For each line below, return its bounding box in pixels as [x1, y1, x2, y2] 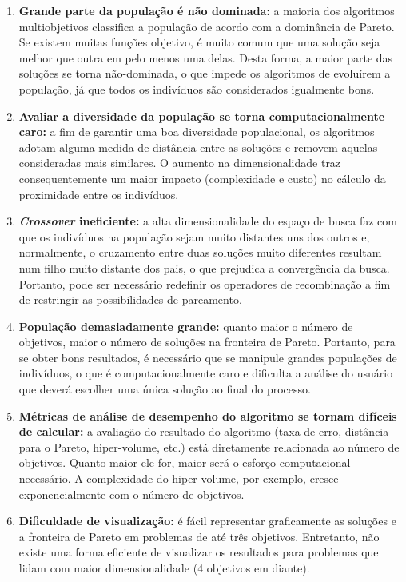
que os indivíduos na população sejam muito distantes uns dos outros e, [18, 228, 370, 245]
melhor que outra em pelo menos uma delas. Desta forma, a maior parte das [18, 49, 393, 66]
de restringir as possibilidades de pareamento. [18, 291, 242, 308]
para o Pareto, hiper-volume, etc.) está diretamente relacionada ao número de [18, 438, 400, 455]
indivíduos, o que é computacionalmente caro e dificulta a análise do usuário [18, 365, 393, 381]
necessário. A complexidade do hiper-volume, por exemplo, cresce [18, 470, 339, 487]
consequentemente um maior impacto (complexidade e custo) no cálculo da [18, 169, 386, 186]
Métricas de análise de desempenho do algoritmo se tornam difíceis [18, 407, 397, 424]
